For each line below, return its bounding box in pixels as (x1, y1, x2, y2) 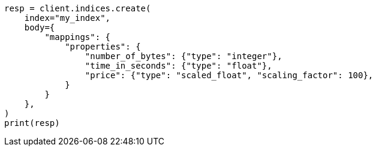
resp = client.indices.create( (4, 4, 151, 13)
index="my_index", (24, 13, 111, 23)
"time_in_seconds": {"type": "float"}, (85, 61, 272, 70)
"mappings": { (44, 32, 111, 42)
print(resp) (4, 118, 60, 128)
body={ (24, 23, 55, 32)
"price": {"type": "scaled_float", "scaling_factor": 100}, (85, 70, 374, 80)
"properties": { (65, 42, 141, 51)
